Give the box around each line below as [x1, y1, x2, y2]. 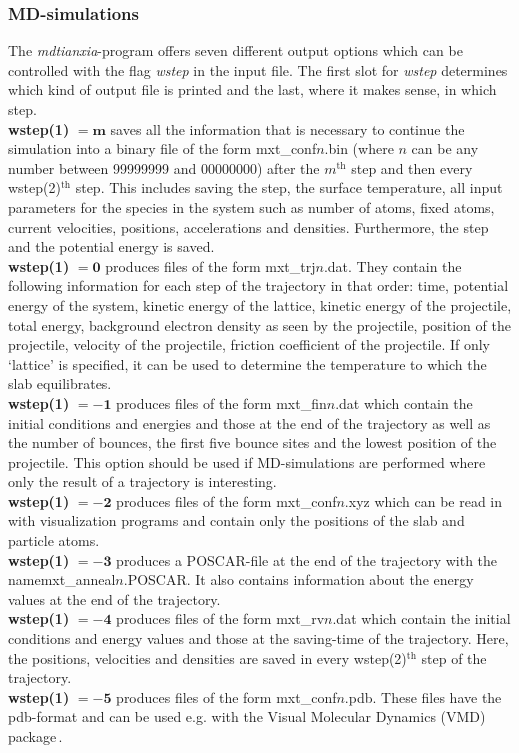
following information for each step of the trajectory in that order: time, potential [8, 275, 509, 296]
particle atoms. [8, 530, 100, 551]
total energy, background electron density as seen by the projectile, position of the [8, 314, 511, 335]
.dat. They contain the [323, 255, 462, 276]
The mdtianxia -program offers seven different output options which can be [8, 40, 463, 61]
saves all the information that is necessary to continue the [110, 118, 465, 139]
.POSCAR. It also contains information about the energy [123, 569, 474, 590]
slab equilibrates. [8, 373, 112, 394]
